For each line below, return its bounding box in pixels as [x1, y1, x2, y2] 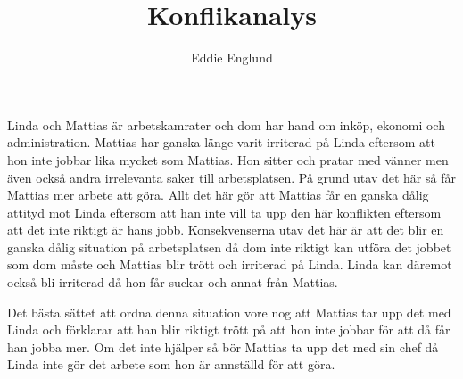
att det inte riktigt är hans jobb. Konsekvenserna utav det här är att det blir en [7, 220, 444, 239]
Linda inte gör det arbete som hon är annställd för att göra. [7, 355, 335, 374]
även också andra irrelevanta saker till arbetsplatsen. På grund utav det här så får [7, 168, 456, 186]
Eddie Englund [191, 48, 273, 67]
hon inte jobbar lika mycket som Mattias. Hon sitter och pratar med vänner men [7, 150, 449, 169]
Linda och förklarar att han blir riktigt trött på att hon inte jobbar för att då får [7, 320, 451, 339]
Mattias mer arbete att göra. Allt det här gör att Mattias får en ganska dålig [7, 185, 429, 204]
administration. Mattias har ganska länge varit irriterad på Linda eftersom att [7, 133, 435, 152]
